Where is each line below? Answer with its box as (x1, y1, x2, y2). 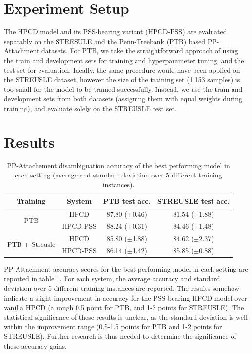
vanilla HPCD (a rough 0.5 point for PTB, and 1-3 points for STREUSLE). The (4, 302, 244, 312)
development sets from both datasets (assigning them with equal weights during (4, 93, 243, 104)
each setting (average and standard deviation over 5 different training (15, 170, 222, 180)
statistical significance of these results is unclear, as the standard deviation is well (4, 311, 248, 322)
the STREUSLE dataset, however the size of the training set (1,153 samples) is (4, 74, 240, 85)
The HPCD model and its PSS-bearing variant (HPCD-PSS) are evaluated (4, 26, 227, 37)
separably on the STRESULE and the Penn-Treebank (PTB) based (4, 36, 206, 46)
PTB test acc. (103, 196, 151, 206)
